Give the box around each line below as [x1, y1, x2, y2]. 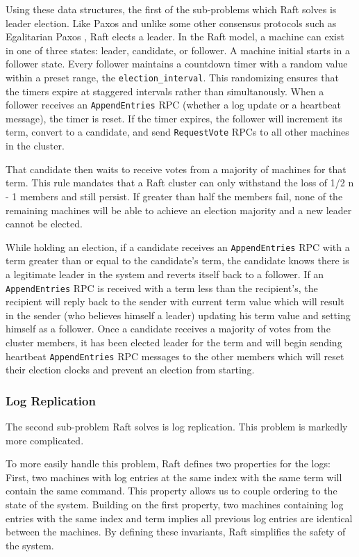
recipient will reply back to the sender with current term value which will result [6, 294, 344, 309]
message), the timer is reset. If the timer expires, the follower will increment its [6, 111, 342, 125]
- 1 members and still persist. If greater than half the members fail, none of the [6, 188, 343, 203]
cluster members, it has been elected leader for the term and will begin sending [6, 334, 342, 349]
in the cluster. [6, 138, 65, 153]
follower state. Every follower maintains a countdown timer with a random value [6, 56, 348, 71]
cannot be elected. [6, 216, 83, 231]
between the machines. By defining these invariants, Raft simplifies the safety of [6, 524, 346, 539]
